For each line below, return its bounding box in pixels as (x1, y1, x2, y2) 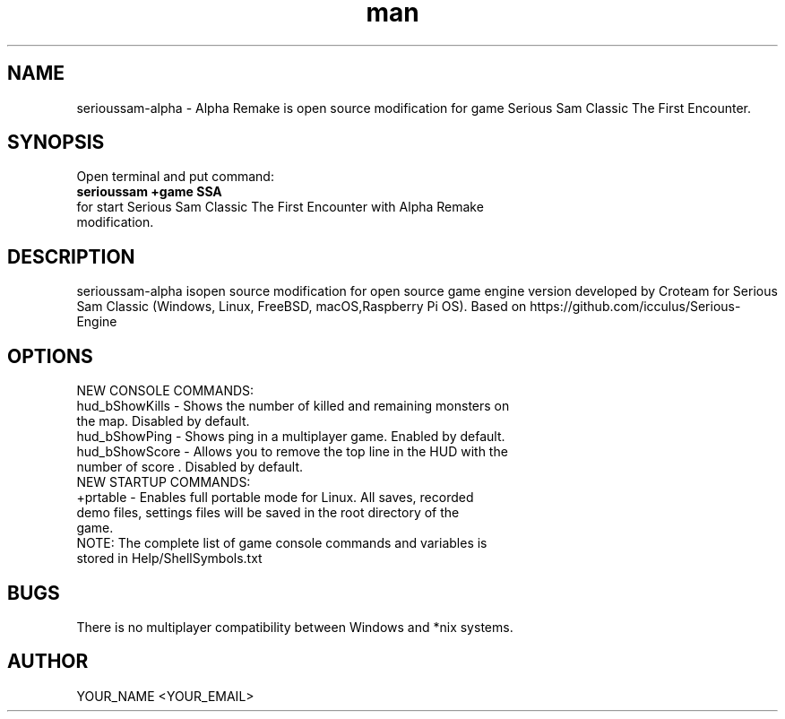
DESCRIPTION (7, 245, 135, 268)
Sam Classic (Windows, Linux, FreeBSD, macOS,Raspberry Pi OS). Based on (76, 299, 527, 315)
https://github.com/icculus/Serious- (530, 299, 741, 315)
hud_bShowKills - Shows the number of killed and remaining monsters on (76, 398, 510, 414)
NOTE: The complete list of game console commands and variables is (76, 535, 487, 551)
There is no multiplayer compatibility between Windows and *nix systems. (76, 619, 513, 635)
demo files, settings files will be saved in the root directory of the (76, 505, 460, 521)
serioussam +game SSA (76, 184, 222, 200)
